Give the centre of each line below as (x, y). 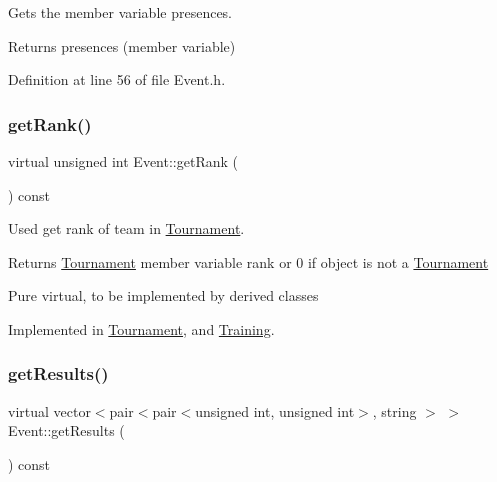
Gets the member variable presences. (120, 12)
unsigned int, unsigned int (275, 410)
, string (394, 410)
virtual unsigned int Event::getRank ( (123, 161)
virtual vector (49, 410)
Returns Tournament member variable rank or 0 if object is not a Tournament (248, 261)
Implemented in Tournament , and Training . (141, 328)
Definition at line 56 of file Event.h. (117, 79)
